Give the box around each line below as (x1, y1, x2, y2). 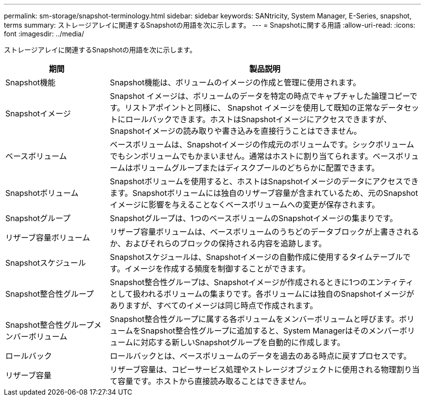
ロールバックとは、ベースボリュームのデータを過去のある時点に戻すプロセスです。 (110, 351, 411, 361)
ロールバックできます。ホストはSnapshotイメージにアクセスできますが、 (125, 114, 392, 124)
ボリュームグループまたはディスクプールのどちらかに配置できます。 (133, 163, 379, 173)
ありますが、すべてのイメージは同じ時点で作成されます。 (110, 301, 318, 310)
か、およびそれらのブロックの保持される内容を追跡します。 (110, 239, 327, 248)
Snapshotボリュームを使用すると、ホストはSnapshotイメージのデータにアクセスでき (110, 176, 419, 186)
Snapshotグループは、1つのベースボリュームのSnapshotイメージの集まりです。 (110, 213, 398, 223)
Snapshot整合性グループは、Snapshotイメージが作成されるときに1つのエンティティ (110, 277, 414, 287)
